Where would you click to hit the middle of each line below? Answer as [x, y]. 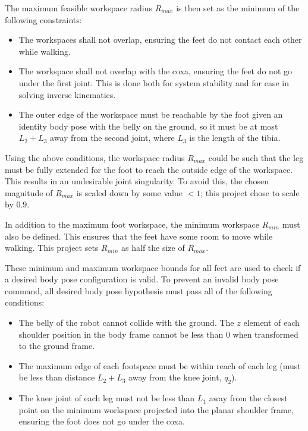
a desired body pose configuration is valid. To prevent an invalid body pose [142, 279]
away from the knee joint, [175, 377]
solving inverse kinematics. [67, 94]
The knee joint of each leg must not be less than [107, 398]
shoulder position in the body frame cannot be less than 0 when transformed [158, 334]
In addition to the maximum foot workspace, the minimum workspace [132, 224]
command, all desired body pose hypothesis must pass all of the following [139, 290]
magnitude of [29, 192]
